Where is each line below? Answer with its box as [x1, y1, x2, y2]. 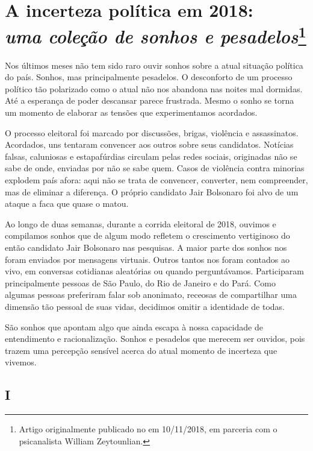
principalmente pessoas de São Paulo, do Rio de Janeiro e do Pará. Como [5, 276, 276, 289]
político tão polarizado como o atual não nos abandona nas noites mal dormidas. [5, 82, 303, 95]
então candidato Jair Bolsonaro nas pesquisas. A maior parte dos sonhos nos [5, 241, 287, 253]
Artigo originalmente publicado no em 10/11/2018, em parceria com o [19, 423, 277, 435]
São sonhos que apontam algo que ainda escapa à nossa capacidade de [5, 320, 263, 333]
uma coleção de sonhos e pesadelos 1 [5, 21, 306, 49]
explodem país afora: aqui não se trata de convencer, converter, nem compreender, [5, 173, 308, 186]
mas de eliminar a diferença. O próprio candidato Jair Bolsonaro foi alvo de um [5, 185, 299, 198]
